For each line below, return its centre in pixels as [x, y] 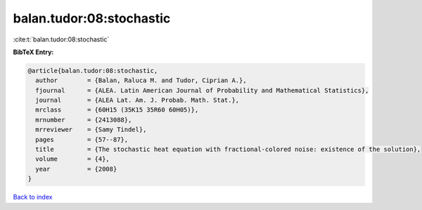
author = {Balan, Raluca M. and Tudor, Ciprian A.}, [141, 80]
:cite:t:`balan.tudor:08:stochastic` [61, 39]
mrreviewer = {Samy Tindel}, [91, 130]
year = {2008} [76, 169]
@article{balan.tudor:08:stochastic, [93, 71]
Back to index [33, 197]
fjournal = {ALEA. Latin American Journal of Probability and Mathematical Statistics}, [202, 90]
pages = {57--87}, [82, 139]
